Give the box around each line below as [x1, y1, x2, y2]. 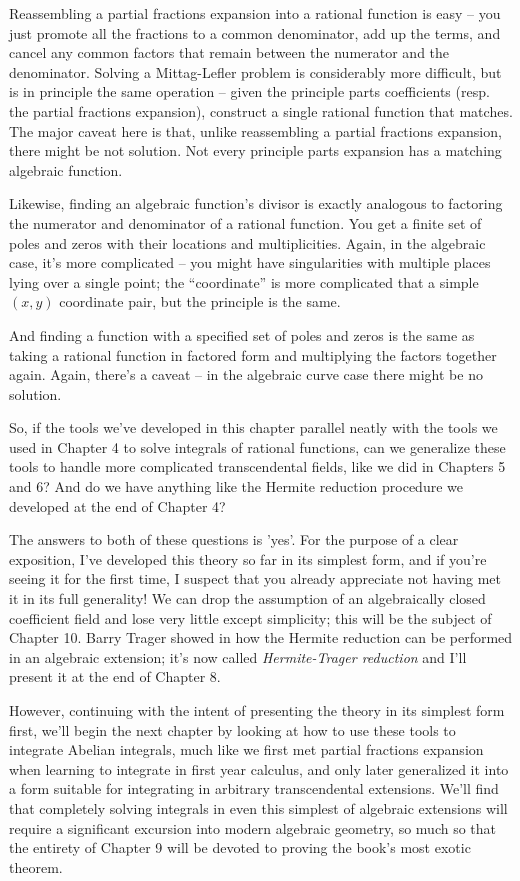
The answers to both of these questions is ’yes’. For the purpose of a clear [9, 529, 459, 550]
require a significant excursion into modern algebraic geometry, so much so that [9, 817, 497, 838]
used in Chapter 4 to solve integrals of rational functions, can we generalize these [9, 436, 506, 457]
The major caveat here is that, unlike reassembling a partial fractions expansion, [9, 120, 502, 141]
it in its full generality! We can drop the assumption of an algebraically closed [9, 588, 486, 609]
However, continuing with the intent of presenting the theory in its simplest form [9, 700, 505, 720]
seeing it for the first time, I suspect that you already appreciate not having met [9, 568, 502, 589]
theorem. [9, 856, 63, 877]
